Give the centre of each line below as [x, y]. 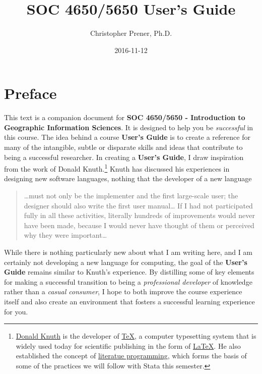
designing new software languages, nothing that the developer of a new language [128, 178]
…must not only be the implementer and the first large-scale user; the [131, 196]
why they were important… [65, 235]
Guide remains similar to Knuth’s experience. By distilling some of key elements [129, 272]
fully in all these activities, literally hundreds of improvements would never [140, 215]
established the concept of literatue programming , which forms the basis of [131, 356]
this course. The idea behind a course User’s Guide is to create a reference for [127, 137]
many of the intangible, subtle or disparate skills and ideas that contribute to [123, 147]
